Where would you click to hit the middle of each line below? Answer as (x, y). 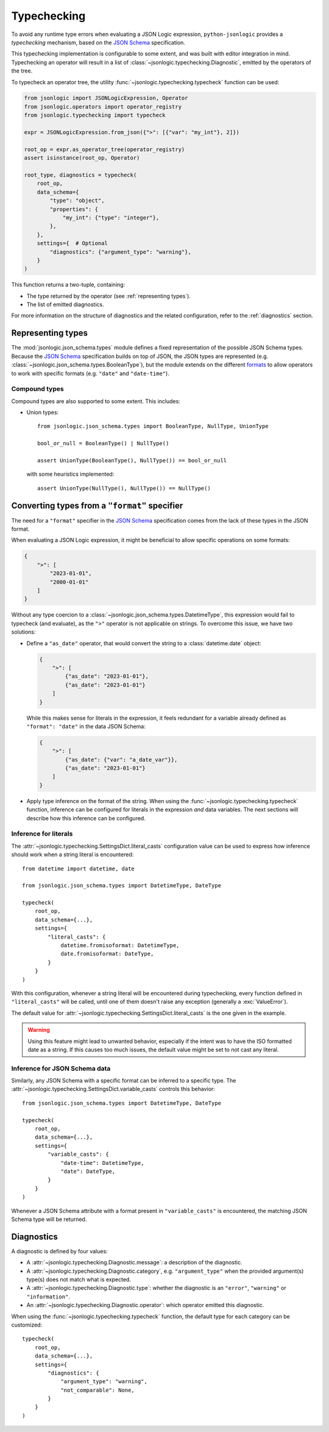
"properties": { (74, 209)
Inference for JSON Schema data (61, 1069)
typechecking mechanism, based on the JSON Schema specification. (98, 42)
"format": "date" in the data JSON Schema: (86, 726)
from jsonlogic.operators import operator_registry (103, 106)
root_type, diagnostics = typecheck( (80, 175)
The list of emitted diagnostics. (65, 304)
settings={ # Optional (72, 243)
